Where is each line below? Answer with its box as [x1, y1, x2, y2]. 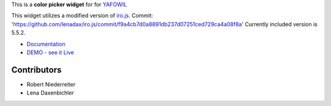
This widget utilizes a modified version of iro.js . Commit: [11, 12, 153, 19]
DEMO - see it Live [26, 49, 74, 56]
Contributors [11, 65, 62, 75]
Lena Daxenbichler [26, 89, 74, 97]
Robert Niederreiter [26, 80, 76, 88]
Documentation [26, 40, 66, 48]
